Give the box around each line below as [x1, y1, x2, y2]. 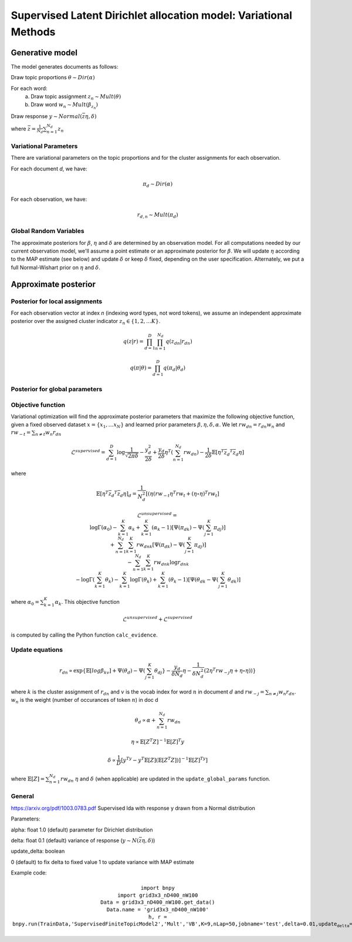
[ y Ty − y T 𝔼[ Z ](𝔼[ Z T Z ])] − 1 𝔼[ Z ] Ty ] [121, 755, 208, 763]
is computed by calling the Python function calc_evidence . [11, 631, 158, 638]
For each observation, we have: [11, 196, 87, 203]
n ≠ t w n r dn [35, 429, 62, 437]
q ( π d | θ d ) [163, 365, 186, 373]
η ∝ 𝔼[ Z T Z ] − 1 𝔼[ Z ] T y [131, 738, 185, 745]
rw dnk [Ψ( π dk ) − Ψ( [136, 541, 185, 549]
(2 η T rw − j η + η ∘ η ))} [204, 667, 256, 675]
